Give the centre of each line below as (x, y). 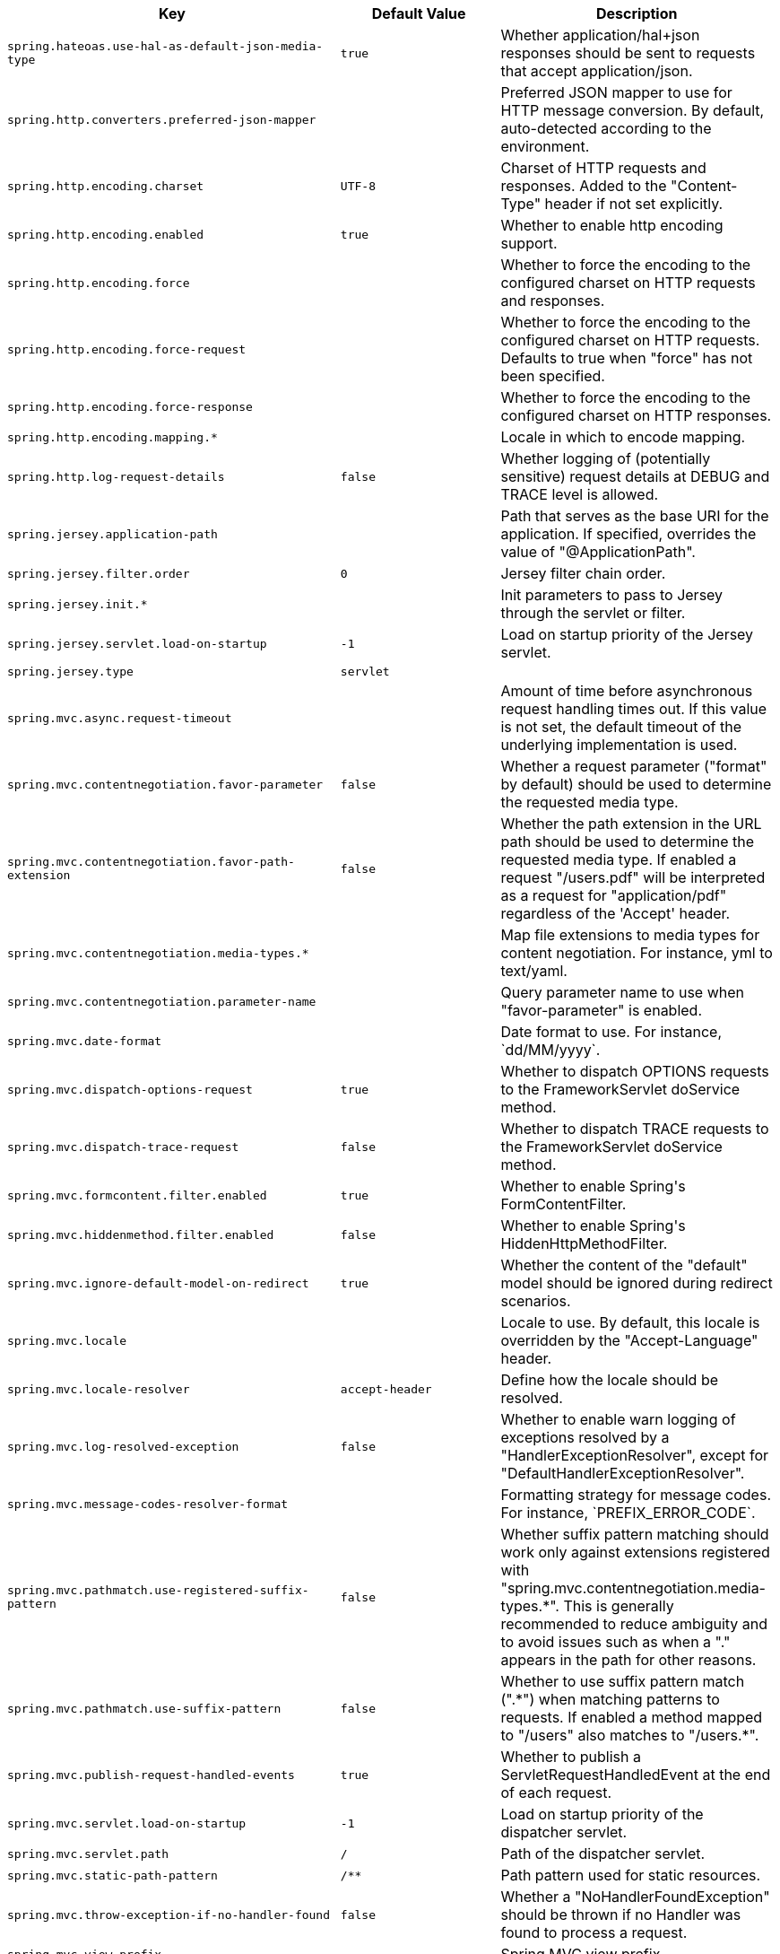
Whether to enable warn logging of (618, 1419)
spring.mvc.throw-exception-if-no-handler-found (169, 1915)
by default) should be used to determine (636, 784)
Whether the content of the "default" (624, 1265)
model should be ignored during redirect (637, 1283)
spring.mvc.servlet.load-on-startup (127, 1823)
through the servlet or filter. (593, 613)
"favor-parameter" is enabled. (602, 1010)
